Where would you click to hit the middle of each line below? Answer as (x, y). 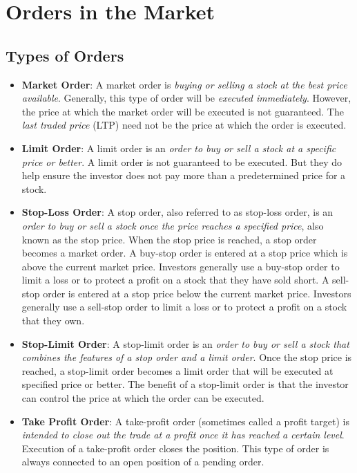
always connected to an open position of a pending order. (143, 462)
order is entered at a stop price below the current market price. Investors (197, 293)
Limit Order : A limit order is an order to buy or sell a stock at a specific (179, 148)
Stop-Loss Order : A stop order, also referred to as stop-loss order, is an (177, 212)
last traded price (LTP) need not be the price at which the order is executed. (184, 125)
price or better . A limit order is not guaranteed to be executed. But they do (182, 161)
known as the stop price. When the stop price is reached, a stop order (169, 239)
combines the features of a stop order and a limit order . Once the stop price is (187, 357)
